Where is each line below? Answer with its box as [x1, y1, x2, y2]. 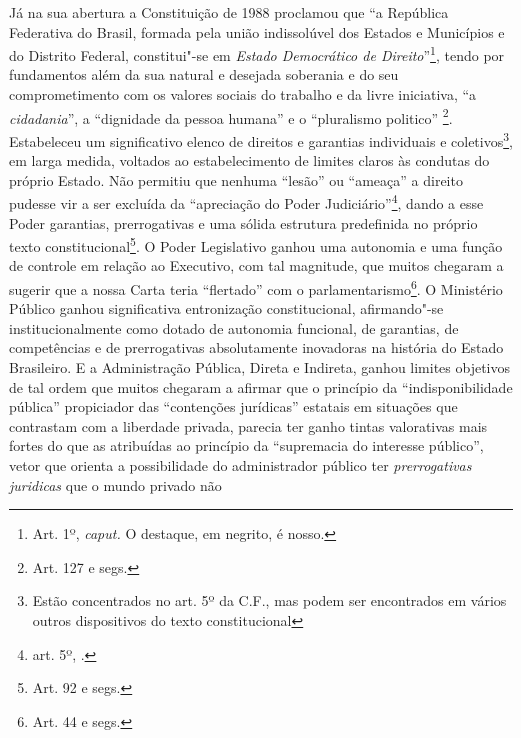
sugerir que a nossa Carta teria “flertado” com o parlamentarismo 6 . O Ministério [9, 276, 503, 299]
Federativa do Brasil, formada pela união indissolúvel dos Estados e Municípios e [9, 21, 505, 42]
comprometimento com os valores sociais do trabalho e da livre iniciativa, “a [9, 84, 477, 105]
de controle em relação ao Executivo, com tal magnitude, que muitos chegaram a [9, 255, 504, 276]
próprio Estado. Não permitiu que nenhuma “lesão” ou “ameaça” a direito [9, 169, 463, 190]
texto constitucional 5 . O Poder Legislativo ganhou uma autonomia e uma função [9, 233, 503, 256]
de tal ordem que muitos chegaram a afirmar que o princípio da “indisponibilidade [9, 376, 513, 397]
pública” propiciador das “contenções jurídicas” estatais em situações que [9, 396, 458, 417]
